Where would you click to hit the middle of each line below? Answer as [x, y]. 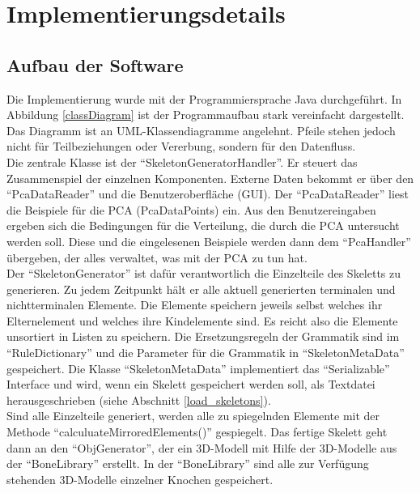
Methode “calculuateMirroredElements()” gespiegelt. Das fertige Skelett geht [197, 432]
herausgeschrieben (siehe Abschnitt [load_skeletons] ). [139, 399]
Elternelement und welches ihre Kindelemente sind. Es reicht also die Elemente [202, 320]
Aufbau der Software [95, 64]
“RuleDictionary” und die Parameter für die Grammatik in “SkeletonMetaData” [206, 353]
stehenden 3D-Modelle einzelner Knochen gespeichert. [140, 479]
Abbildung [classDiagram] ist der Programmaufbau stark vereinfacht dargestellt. [206, 115]
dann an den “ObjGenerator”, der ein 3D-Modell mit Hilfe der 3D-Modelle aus [202, 447]
